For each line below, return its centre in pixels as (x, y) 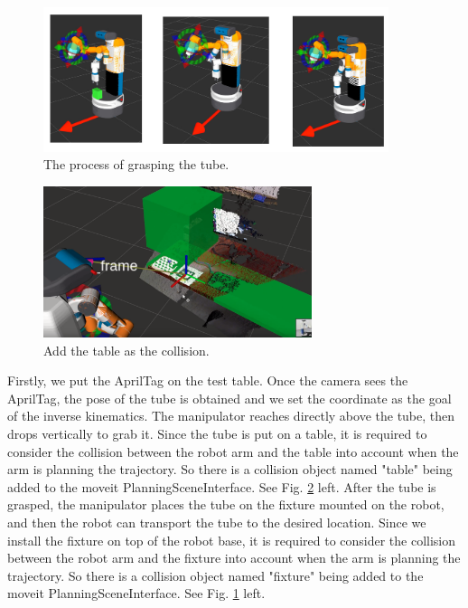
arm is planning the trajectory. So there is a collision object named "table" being (230, 469)
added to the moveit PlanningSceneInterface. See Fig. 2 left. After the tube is (222, 486)
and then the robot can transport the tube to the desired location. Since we (217, 522)
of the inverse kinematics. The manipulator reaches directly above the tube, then (231, 416)
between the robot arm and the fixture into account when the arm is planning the (234, 558)
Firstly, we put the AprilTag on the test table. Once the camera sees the (208, 380)
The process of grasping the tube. (136, 164)
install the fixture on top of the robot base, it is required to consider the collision (232, 540)
